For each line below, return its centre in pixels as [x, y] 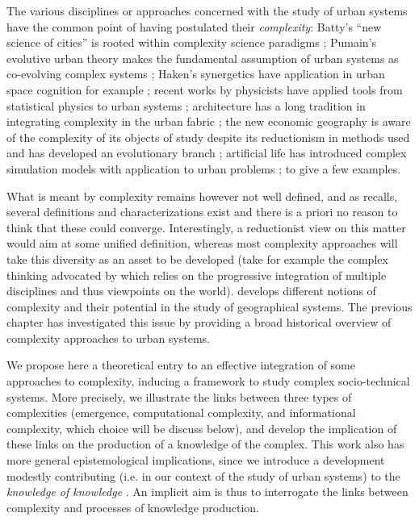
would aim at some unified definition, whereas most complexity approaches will [202, 243]
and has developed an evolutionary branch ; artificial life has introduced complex [207, 153]
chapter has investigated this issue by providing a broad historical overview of [199, 322]
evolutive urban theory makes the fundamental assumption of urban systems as [203, 58]
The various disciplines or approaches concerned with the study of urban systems [207, 10]
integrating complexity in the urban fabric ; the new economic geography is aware [209, 121]
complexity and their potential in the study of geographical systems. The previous [209, 306]
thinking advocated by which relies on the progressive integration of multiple [197, 275]
